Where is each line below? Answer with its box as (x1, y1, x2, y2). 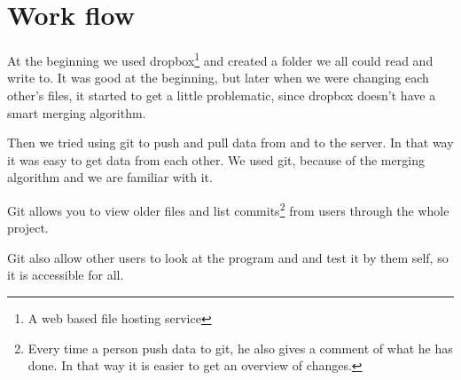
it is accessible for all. (7, 265, 124, 284)
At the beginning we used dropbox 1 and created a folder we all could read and (7, 49, 434, 69)
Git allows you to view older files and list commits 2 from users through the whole (7, 198, 449, 219)
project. (7, 218, 49, 237)
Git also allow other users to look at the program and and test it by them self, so (7, 248, 449, 266)
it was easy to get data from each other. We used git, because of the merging (7, 150, 425, 169)
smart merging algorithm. (7, 103, 146, 122)
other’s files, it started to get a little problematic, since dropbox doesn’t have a (7, 85, 436, 104)
